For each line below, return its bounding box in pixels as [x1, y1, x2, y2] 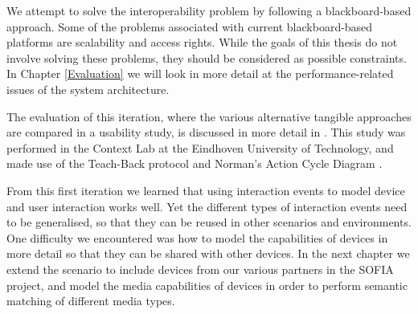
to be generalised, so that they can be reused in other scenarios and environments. [6, 214, 412, 230]
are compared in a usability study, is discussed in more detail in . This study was [6, 124, 406, 141]
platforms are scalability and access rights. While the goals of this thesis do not [6, 34, 398, 51]
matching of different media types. [6, 292, 175, 309]
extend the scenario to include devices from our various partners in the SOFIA [6, 260, 394, 277]
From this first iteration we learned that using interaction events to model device [6, 181, 405, 198]
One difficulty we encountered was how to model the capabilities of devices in [6, 229, 388, 246]
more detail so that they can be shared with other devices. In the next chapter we [6, 245, 410, 262]
